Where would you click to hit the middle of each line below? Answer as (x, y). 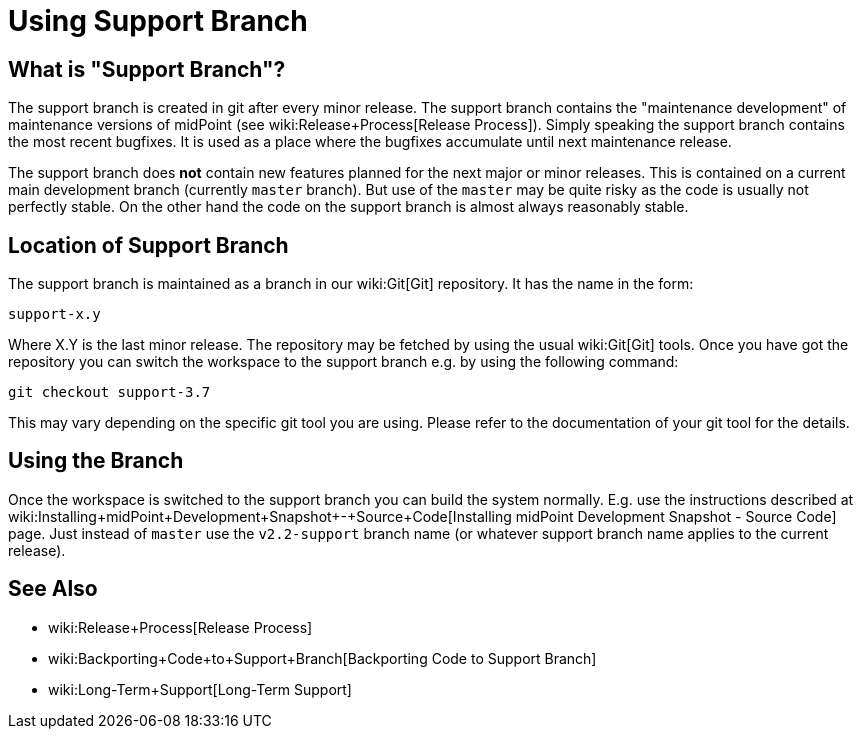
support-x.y (54, 314)
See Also (53, 589)
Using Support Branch (158, 21)
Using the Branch (96, 461)
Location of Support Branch (148, 245)
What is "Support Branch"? (147, 69)
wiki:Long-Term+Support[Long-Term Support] (200, 689)
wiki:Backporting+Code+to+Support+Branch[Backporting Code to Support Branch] (322, 658)
